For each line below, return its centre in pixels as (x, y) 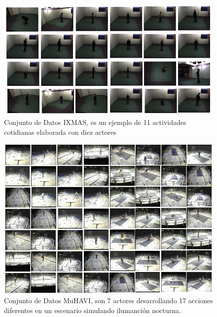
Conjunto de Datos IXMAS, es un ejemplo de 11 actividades (95, 122)
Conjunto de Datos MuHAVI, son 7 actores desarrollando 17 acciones (108, 300)
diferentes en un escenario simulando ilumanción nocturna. (92, 310)
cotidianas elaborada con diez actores (60, 132)
